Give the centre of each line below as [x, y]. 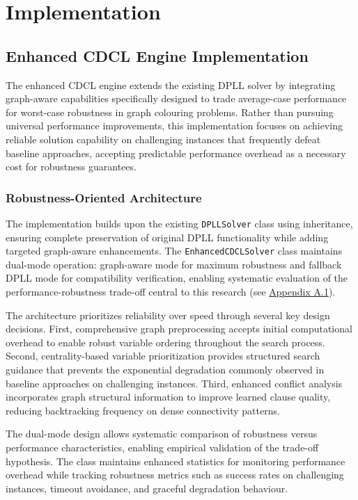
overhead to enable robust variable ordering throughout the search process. [165, 342]
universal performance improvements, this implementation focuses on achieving [174, 126]
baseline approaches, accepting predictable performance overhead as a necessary [176, 153]
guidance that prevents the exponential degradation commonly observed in [165, 370]
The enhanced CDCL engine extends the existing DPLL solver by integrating [171, 84]
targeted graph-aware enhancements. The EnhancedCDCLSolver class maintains [174, 251]
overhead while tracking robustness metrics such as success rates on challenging [175, 475]
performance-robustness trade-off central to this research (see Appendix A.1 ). [171, 292]
